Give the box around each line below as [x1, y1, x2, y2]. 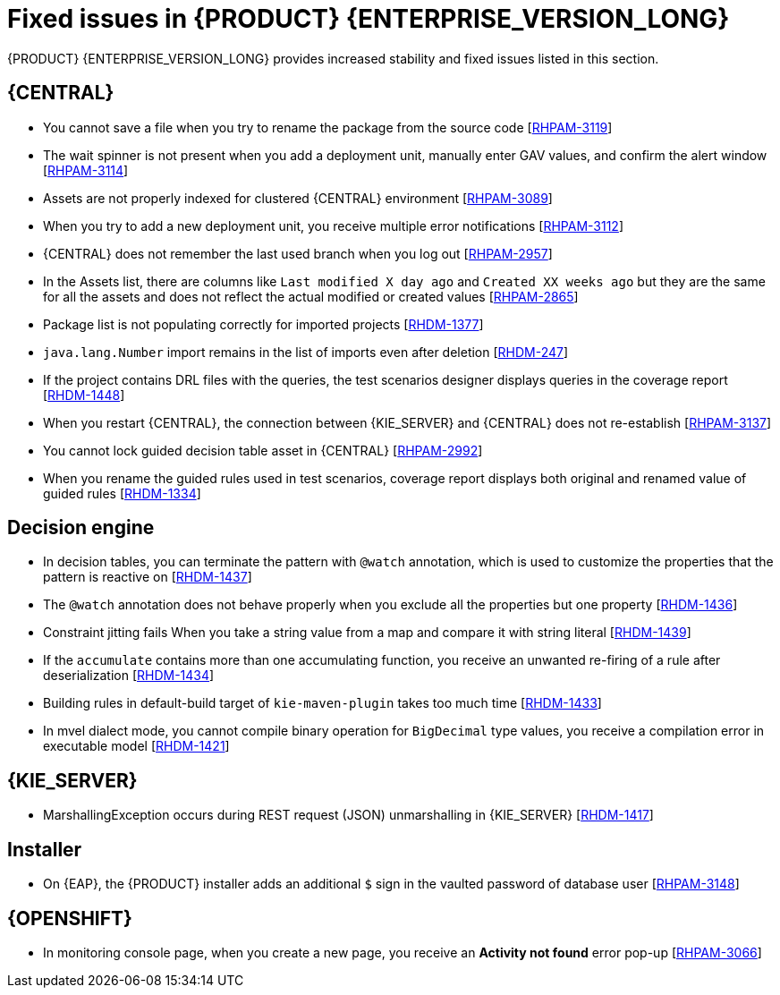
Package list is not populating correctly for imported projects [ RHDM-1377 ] [43, 316, 484, 332]
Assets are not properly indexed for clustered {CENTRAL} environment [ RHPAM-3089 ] [43, 190, 553, 206]
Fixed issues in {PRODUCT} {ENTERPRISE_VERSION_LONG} [7, 4, 730, 34]
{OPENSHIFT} [7, 906, 132, 930]
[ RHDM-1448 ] [43, 387, 125, 403]
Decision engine [7, 516, 155, 540]
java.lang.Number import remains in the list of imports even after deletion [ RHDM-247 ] [43, 344, 569, 360]
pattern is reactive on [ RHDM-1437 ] [43, 569, 252, 585]
